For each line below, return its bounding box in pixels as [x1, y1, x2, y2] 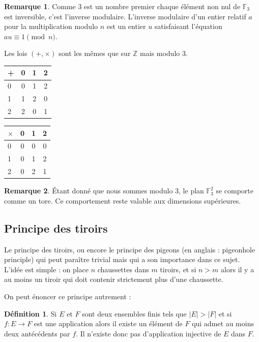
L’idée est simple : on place [4, 264, 89, 274]
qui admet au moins [192, 318, 254, 329]
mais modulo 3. [140, 48, 188, 59]
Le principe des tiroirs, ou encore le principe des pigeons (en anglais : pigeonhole [4, 244, 255, 254]
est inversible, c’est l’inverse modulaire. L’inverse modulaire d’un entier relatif [4, 11, 246, 21]
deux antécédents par [4, 328, 70, 338]
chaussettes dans [97, 264, 149, 274]
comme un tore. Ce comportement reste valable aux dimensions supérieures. [4, 195, 241, 206]
